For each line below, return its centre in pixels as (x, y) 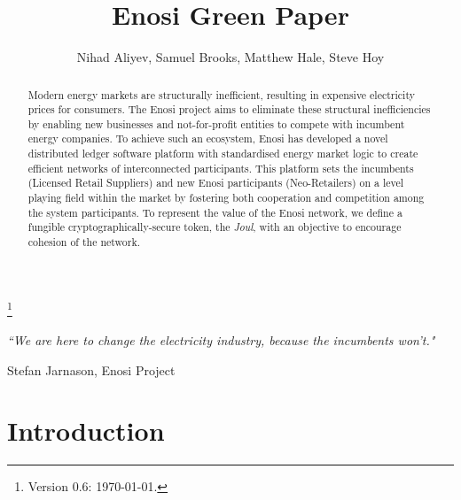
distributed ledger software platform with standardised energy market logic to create (223, 154)
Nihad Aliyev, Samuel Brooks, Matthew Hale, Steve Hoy (230, 57)
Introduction (86, 431)
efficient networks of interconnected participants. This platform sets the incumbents (221, 168)
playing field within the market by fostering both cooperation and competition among (226, 198)
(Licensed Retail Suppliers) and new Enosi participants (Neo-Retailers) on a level (215, 183)
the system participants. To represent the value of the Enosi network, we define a (215, 212)
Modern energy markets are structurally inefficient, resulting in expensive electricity (221, 94)
